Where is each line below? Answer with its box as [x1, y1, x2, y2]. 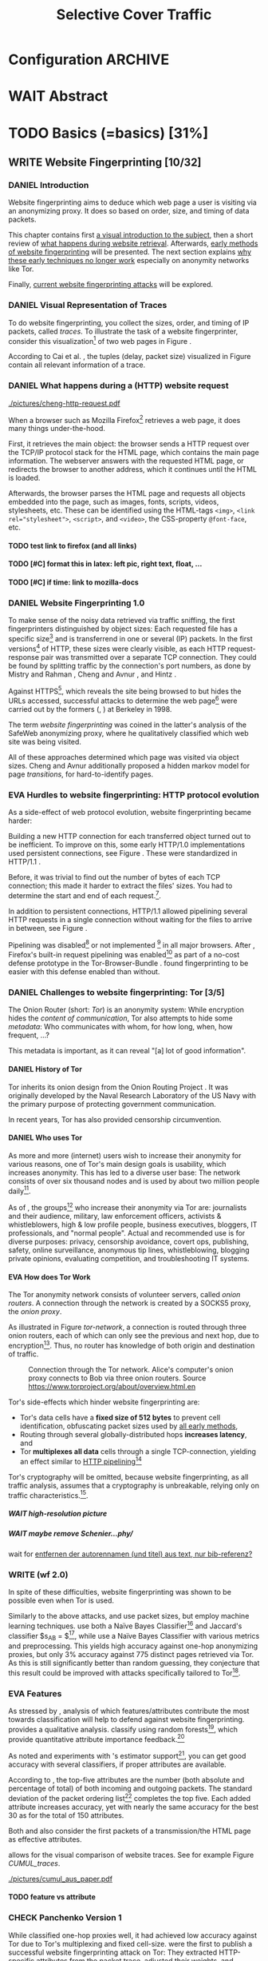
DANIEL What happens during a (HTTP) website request [8, 380, 229, 391]
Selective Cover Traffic [56, 6, 212, 24]
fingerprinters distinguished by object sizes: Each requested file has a [8, 624, 238, 633]
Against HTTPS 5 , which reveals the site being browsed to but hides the [8, 685, 242, 696]
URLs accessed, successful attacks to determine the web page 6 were [8, 694, 238, 705]
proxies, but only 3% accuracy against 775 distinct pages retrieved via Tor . [8, 1650, 254, 1659]
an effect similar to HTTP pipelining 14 [19, 1456, 142, 1466]
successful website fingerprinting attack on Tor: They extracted [8, 1947, 218, 1957]
